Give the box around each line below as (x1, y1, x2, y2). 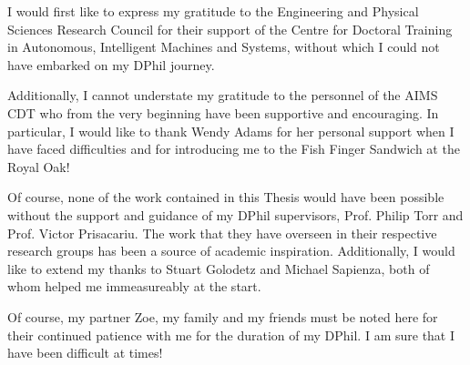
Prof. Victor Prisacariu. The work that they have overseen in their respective (7, 223, 437, 242)
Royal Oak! (7, 157, 70, 176)
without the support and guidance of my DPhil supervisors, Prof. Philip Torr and (7, 205, 464, 224)
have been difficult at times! (7, 343, 163, 362)
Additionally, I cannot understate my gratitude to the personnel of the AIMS (7, 86, 438, 105)
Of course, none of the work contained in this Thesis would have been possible (7, 188, 444, 207)
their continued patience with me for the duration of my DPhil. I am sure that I (7, 325, 455, 344)
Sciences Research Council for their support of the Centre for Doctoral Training (7, 19, 453, 38)
